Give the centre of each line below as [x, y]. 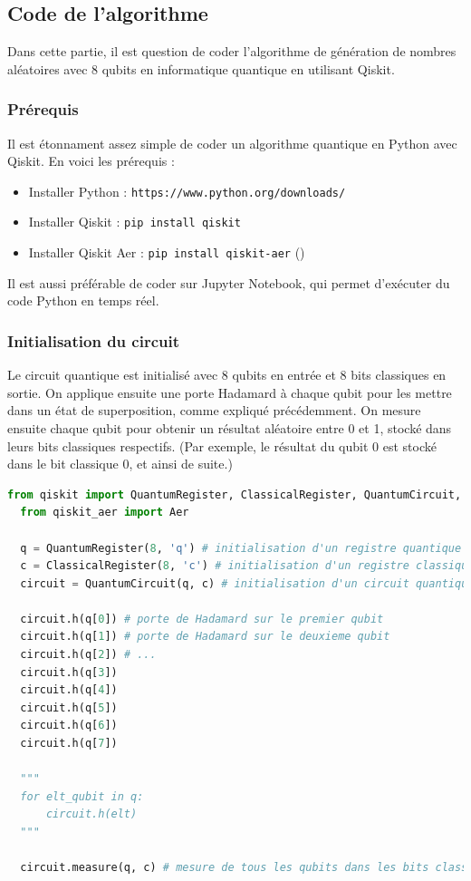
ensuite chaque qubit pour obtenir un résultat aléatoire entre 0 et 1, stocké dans [230, 427]
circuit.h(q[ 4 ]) [69, 690]
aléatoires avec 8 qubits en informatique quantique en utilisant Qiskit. [201, 68]
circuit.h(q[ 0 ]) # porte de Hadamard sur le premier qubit [202, 619]
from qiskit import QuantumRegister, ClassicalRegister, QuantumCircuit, [235, 494]
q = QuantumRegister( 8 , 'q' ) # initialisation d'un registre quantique [241, 548]
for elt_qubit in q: [82, 796]
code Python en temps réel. [83, 300]
